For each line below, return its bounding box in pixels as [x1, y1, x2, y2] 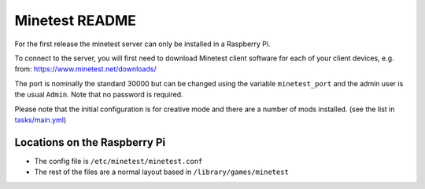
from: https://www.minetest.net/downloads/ [14, 64, 157, 74]
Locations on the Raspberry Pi [14, 136, 165, 149]
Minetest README [14, 12, 137, 29]
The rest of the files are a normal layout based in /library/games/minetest [34, 167, 289, 176]
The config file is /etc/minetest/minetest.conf [34, 156, 203, 165]
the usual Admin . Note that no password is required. [14, 90, 184, 100]
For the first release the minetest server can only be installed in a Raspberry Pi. [14, 39, 271, 49]
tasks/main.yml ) [14, 114, 67, 125]
